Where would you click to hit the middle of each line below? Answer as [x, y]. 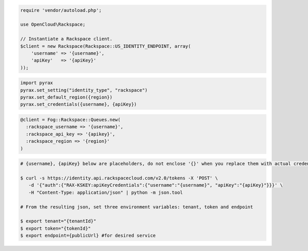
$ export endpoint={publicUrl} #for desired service [88, 236]
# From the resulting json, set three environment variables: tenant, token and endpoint [137, 207]
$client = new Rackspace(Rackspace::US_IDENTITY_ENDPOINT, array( [105, 46]
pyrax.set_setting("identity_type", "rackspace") [84, 90]
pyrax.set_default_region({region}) [66, 97]
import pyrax [37, 83]
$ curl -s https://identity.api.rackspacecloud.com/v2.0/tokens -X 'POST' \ [119, 178]
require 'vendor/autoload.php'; [61, 10]
